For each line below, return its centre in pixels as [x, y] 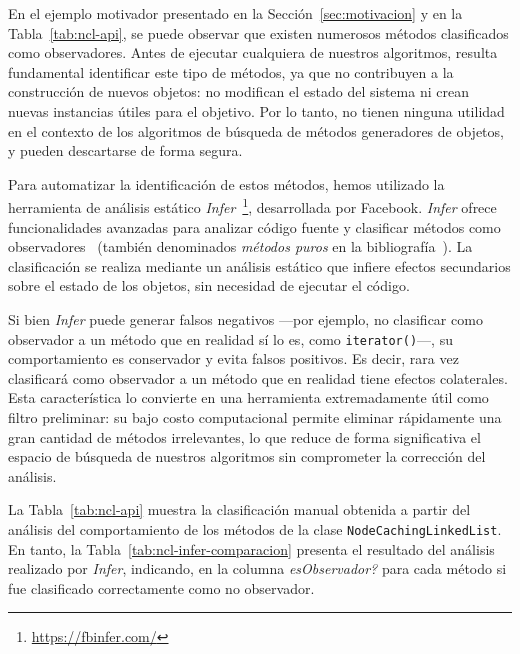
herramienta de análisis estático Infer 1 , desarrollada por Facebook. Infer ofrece [252, 205]
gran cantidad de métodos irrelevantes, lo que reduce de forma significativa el [244, 436]
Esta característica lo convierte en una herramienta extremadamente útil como [248, 397]
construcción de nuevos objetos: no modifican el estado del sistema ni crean [238, 91]
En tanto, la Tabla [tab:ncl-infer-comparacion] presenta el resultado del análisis [251, 548]
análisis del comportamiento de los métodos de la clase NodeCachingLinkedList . [255, 528]
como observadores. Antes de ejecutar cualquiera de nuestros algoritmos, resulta [253, 52]
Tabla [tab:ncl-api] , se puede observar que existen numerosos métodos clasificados [258, 32]
